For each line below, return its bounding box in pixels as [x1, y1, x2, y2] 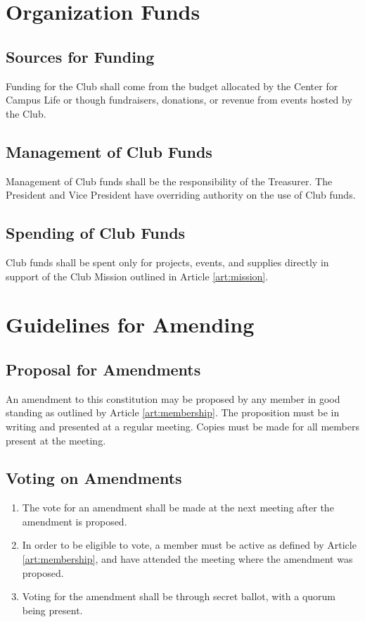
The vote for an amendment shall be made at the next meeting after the [22, 500, 334, 515]
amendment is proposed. [22, 514, 127, 528]
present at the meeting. [6, 433, 106, 447]
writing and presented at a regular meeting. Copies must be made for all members [6, 418, 359, 433]
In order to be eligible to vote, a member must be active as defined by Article [22, 537, 357, 552]
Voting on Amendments [6, 467, 182, 489]
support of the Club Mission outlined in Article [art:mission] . [6, 268, 269, 283]
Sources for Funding [6, 45, 155, 67]
